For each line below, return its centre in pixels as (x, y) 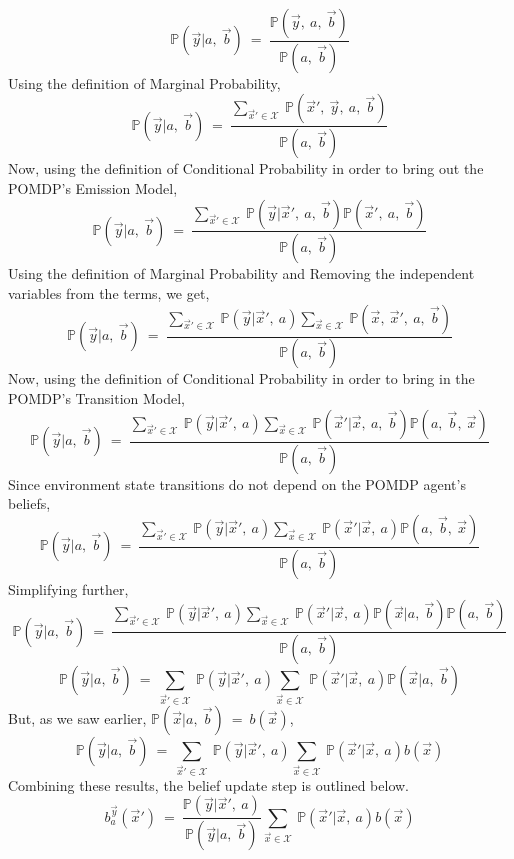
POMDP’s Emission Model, (93, 187)
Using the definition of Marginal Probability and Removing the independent (241, 273)
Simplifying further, (68, 588)
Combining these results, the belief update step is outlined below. (208, 784)
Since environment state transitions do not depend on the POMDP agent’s (237, 483)
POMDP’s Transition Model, (96, 398)
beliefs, (29, 503)
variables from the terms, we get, (109, 293)
